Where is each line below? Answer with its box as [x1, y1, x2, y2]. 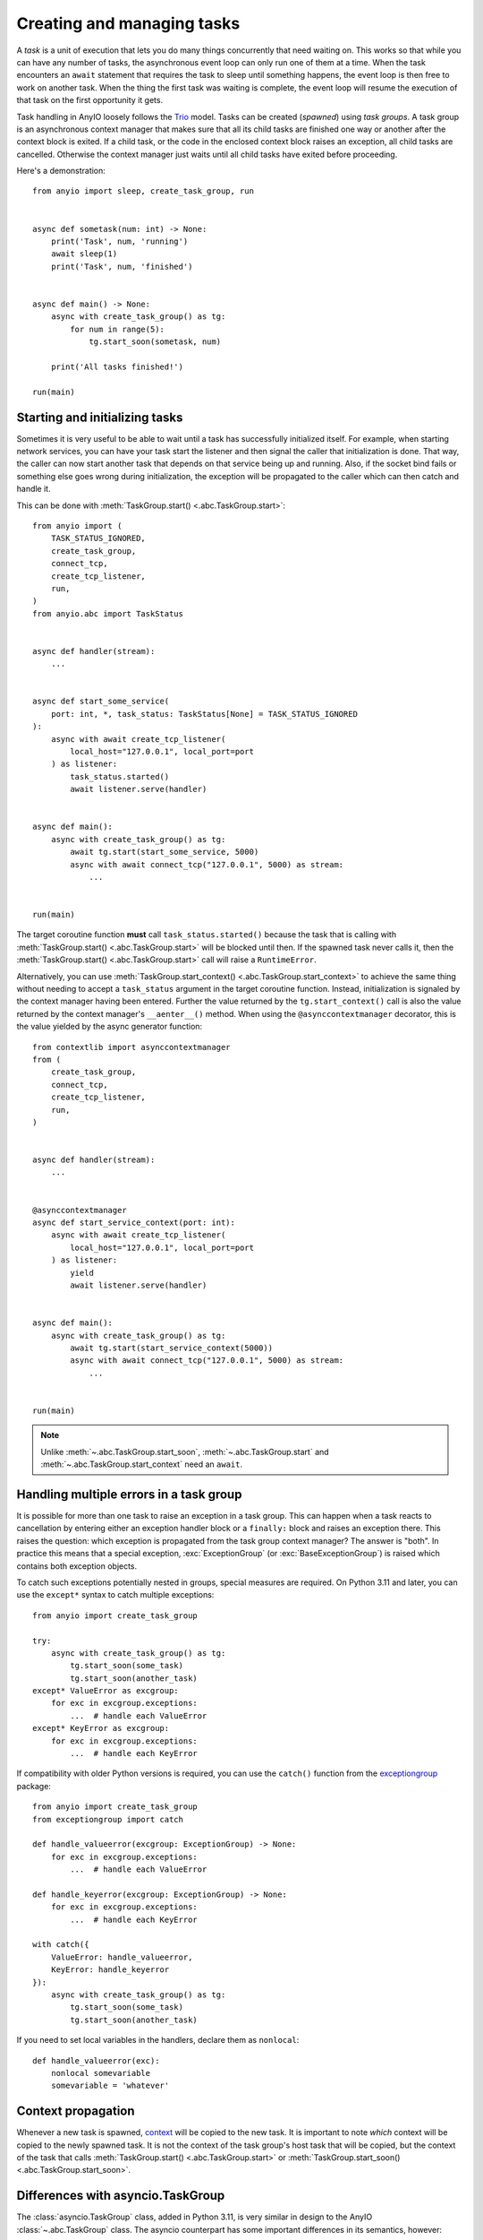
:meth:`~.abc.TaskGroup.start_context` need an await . [40, 1459, 243, 1469]
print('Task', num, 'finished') [50, 261, 193, 271]
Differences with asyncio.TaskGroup [16, 2188, 225, 2203]
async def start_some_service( [32, 696, 170, 707]
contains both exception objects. [16, 1560, 138, 1572]
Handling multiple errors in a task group [16, 1486, 242, 1502]
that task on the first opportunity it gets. [16, 95, 164, 106]
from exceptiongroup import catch [32, 1814, 183, 1824]
